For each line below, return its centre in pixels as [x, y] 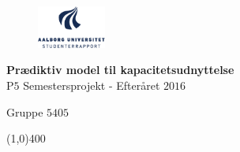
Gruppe [25, 111]
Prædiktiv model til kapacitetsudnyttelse [120, 70]
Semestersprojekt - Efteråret [92, 85]
